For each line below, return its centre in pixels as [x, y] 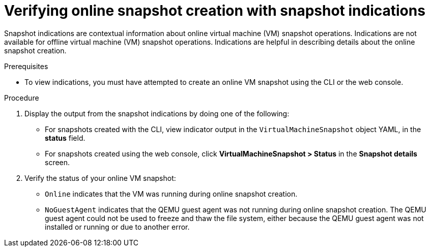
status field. [65, 138]
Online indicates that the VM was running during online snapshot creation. [171, 194]
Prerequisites [26, 66]
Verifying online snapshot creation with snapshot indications [215, 11]
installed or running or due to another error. [117, 227]
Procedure [22, 98]
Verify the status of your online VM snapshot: [100, 178]
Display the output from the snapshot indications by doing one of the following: [157, 113]
